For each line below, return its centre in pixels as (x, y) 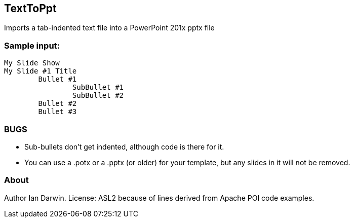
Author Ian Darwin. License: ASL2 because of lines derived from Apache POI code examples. (159, 198)
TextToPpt (30, 8)
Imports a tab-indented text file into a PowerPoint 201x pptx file (109, 28)
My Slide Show (32, 63)
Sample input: (32, 45)
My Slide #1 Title (41, 71)
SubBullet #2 (98, 96)
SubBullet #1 (98, 87)
